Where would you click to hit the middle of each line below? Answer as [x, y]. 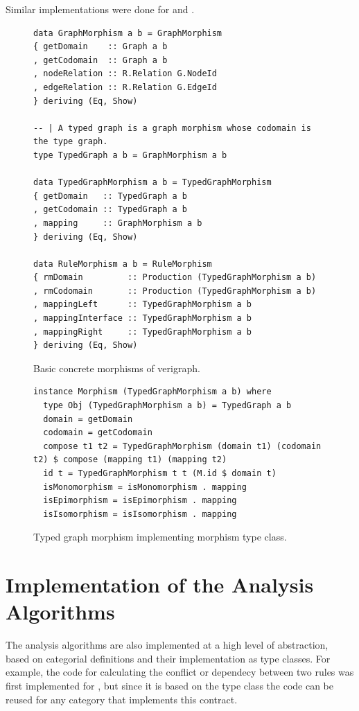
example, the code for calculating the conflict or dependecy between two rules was [180, 672]
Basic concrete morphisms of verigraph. [117, 368]
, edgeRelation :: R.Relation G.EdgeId [125, 87]
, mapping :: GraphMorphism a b [118, 223]
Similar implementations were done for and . [100, 9]
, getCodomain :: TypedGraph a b [110, 210]
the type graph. [71, 142]
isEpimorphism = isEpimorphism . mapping [140, 501]
